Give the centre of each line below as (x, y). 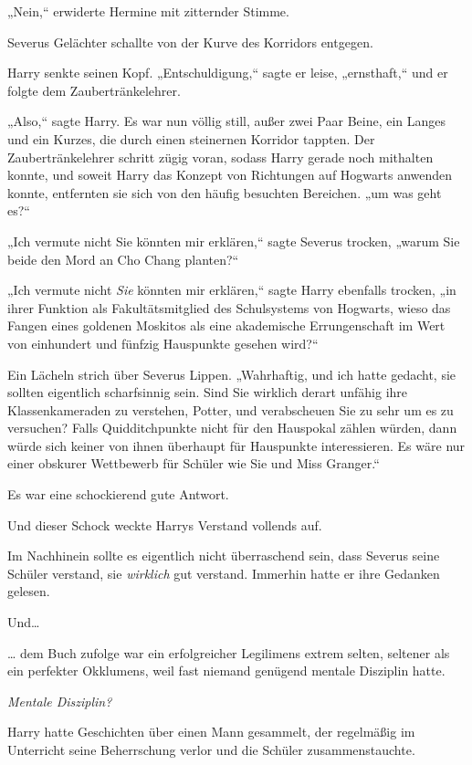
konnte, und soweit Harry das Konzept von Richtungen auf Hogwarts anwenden (230, 175)
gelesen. (29, 591)
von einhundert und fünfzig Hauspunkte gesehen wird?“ (163, 343)
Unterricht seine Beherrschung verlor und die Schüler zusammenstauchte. (211, 749)
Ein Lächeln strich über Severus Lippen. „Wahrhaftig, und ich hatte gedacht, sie (232, 374)
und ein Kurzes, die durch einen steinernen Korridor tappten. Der (191, 138)
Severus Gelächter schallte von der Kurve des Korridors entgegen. (190, 42)
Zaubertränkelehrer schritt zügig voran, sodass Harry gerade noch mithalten (220, 157)
